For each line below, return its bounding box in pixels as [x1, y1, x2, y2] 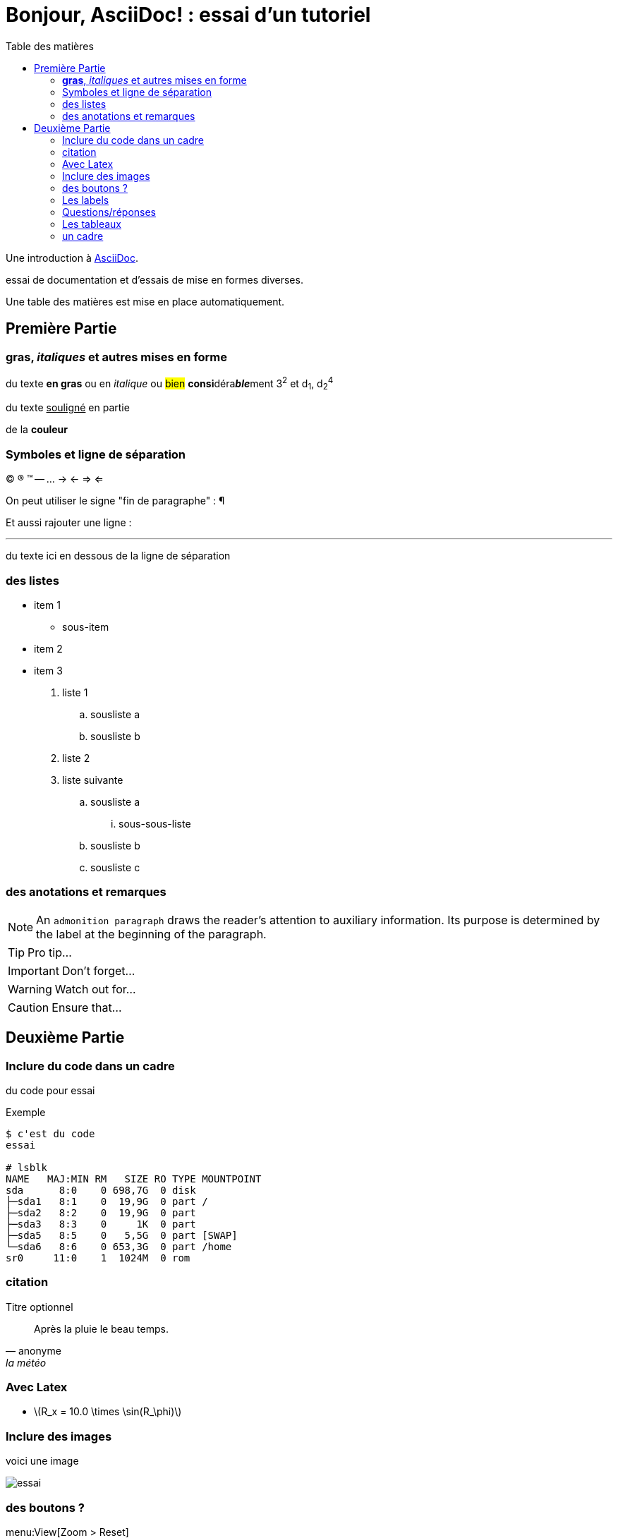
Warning [8, 981, 52, 996]
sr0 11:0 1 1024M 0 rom [6, 1252, 190, 1264]
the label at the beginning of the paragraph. [36, 926, 267, 941]
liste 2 [62, 751, 90, 764]
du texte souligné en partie [6, 401, 130, 414]
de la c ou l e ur [6, 423, 68, 436]
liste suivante [62, 773, 123, 786]
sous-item [62, 620, 109, 633]
